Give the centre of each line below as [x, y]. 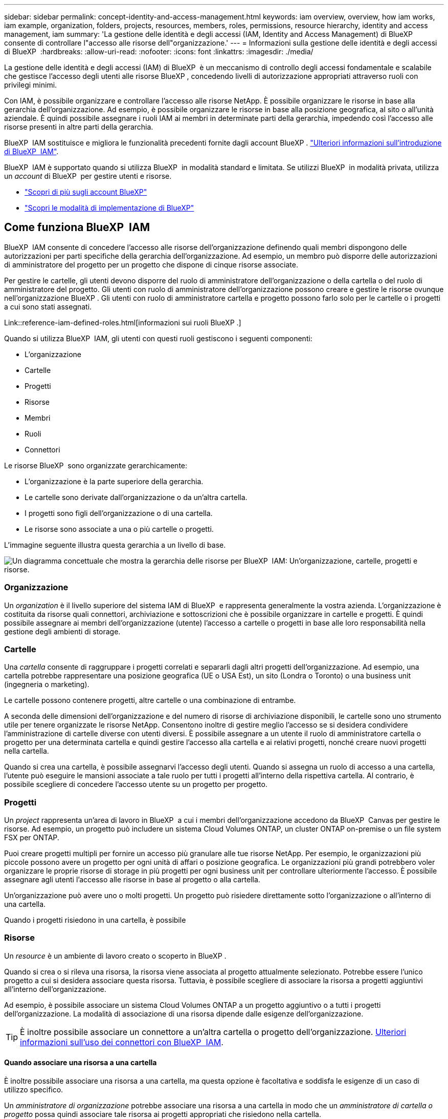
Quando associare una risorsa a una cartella [81, 1063]
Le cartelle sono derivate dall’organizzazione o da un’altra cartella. [136, 497]
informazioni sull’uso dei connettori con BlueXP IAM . [122, 1042]
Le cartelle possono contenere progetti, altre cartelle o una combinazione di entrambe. [150, 700]
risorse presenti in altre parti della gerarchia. [79, 127]
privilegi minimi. [31, 85]
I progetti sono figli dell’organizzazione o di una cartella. [119, 513]
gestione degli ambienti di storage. [62, 631]
